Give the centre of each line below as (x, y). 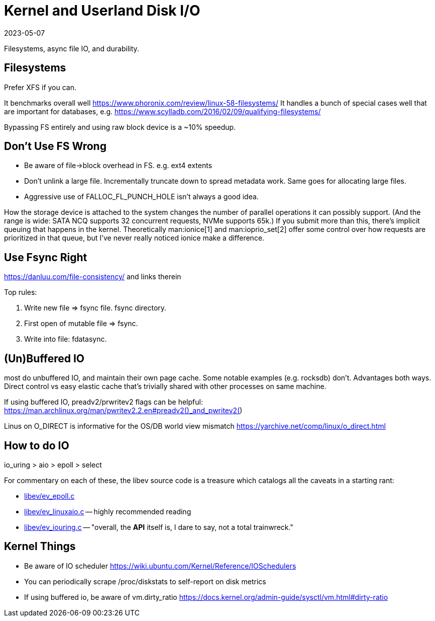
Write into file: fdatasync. (66, 339)
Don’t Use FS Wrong (55, 146)
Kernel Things (40, 547)
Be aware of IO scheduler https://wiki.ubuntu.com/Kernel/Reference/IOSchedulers (160, 566)
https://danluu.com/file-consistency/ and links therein (93, 277)
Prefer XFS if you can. (40, 87)
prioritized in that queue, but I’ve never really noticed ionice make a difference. (134, 238)
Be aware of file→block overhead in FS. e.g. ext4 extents (118, 166)
